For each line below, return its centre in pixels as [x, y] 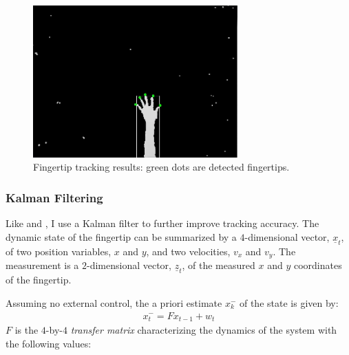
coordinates [318, 265]
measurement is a [42, 265]
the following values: [49, 343]
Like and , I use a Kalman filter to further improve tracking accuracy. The [162, 223]
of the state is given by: [289, 302]
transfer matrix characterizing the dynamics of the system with [204, 330]
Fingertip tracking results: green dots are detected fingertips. [161, 167]
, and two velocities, [188, 251]
